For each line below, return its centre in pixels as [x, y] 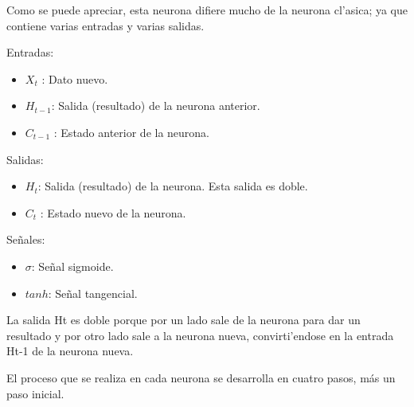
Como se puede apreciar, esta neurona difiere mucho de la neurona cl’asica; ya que [207, 10]
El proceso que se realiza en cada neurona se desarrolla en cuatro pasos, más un [201, 377]
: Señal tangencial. [93, 293]
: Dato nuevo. [75, 78]
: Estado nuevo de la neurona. [113, 212]
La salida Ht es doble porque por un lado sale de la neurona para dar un [184, 320]
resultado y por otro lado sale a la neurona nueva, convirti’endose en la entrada [200, 335]
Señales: [26, 239]
